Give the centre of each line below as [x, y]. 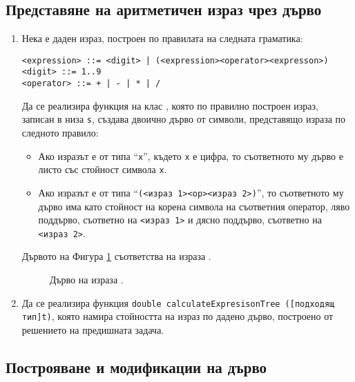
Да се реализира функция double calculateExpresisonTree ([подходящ [178, 302]
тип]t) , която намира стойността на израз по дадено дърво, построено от [177, 316]
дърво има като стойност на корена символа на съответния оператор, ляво [194, 206]
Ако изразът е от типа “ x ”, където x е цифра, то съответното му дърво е [191, 155]
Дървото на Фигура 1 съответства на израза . [116, 256]
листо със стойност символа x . [103, 169]
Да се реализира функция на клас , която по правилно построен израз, [170, 105]
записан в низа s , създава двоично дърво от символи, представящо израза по [184, 119]
